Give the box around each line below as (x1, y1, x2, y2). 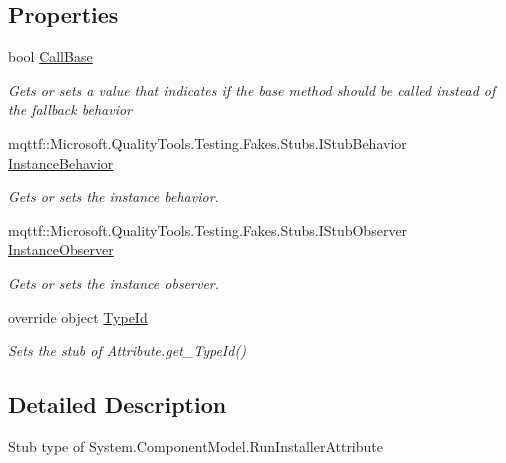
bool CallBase (8, 46, 93, 67)
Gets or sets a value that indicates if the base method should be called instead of (8, 79, 496, 100)
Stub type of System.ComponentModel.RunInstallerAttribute (8, 435, 383, 456)
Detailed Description (8, 389, 227, 420)
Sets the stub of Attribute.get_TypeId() (8, 340, 246, 361)
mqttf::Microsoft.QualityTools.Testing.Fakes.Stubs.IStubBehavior (8, 132, 407, 153)
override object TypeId (8, 306, 148, 327)
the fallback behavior (8, 99, 132, 120)
